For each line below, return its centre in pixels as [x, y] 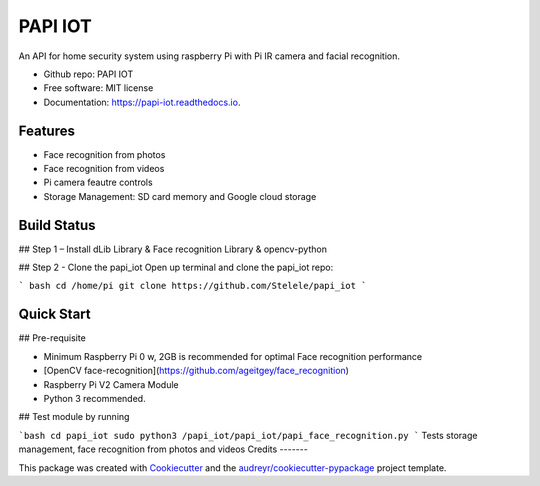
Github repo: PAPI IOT [88, 74]
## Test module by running [74, 417]
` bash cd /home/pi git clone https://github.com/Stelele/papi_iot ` [192, 286]
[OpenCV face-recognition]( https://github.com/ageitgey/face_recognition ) [196, 371]
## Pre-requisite [52, 338]
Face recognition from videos [104, 169]
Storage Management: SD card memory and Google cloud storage [180, 196]
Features [46, 130]
